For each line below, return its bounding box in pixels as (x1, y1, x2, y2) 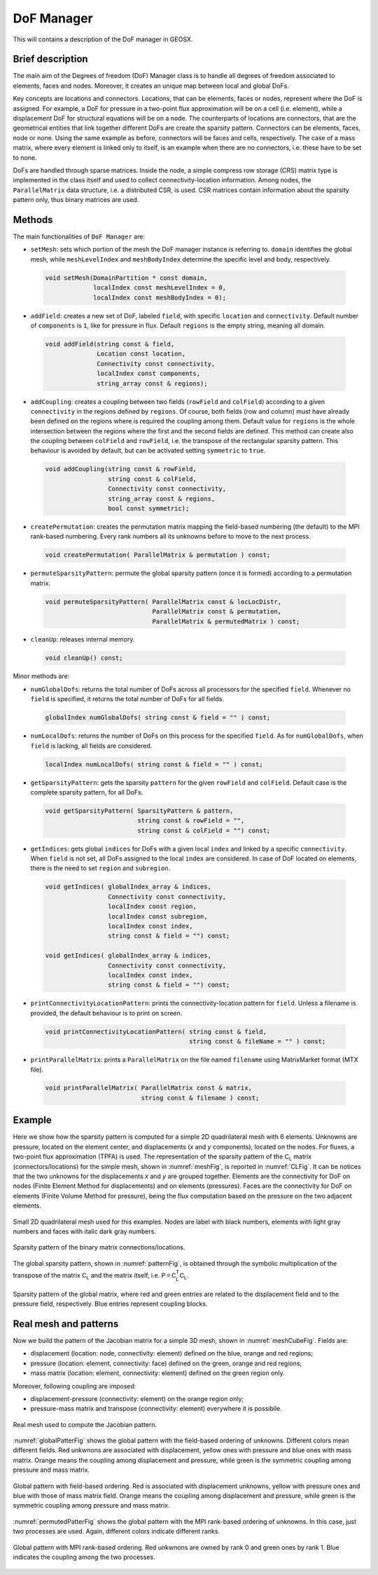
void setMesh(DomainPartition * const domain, (45, 273, 208, 282)
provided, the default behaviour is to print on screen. (30, 1008, 183, 1017)
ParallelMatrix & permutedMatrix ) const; (152, 617, 300, 626)
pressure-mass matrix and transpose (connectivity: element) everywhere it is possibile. (30, 1405, 283, 1413)
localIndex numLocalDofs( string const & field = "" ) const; (45, 760, 263, 768)
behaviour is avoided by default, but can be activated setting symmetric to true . (30, 446, 266, 455)
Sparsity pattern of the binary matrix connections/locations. (13, 1243, 185, 1252)
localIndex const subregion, (107, 912, 208, 920)
